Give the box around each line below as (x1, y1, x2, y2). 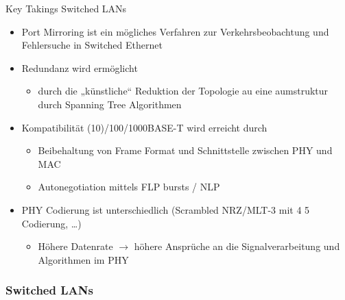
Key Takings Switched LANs (5, 1, 127, 15)
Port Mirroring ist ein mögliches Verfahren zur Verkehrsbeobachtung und (21, 24, 329, 38)
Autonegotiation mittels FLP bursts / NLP (38, 179, 220, 194)
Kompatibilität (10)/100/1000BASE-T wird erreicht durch (21, 120, 267, 134)
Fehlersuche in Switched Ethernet (21, 38, 163, 52)
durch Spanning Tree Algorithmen (38, 97, 182, 111)
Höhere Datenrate (38, 239, 113, 253)
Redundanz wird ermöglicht (21, 60, 138, 75)
